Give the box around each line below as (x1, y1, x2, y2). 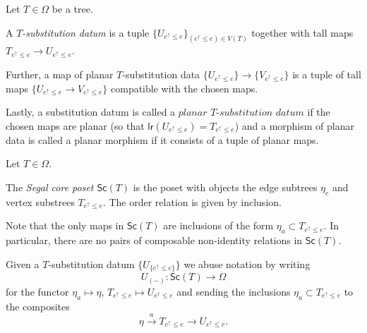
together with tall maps (251, 25, 354, 40)
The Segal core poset (6, 180, 94, 195)
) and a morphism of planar (234, 118, 354, 133)
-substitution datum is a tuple (22, 25, 150, 40)
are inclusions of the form (163, 218, 274, 233)
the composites (6, 298, 70, 313)
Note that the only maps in (6, 218, 124, 233)
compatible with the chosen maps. (111, 80, 258, 95)
